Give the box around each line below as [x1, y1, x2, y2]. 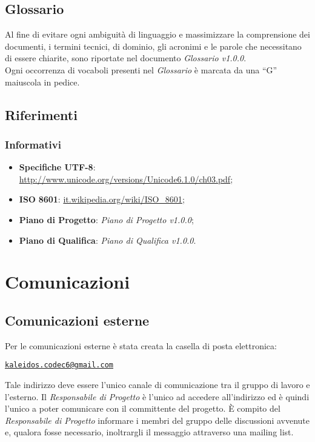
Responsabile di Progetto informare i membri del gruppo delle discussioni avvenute [5, 414, 310, 426]
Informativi [5, 136, 61, 152]
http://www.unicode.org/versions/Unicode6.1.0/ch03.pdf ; [19, 172, 233, 185]
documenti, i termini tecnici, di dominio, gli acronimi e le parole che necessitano [5, 39, 302, 52]
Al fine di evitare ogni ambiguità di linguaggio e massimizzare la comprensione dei [5, 28, 310, 41]
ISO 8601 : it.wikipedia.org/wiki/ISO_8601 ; [19, 193, 185, 206]
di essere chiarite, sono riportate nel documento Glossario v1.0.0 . [5, 52, 247, 64]
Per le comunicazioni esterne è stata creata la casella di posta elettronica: [5, 339, 277, 352]
